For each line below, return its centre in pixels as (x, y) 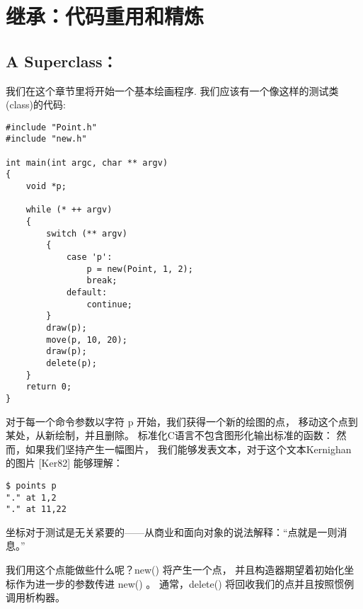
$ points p (31, 485)
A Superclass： (62, 61)
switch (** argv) (87, 233)
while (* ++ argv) (69, 210)
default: (87, 292)
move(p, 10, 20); (87, 340)
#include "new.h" (46, 139)
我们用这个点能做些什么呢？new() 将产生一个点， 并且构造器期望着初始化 (175, 570)
